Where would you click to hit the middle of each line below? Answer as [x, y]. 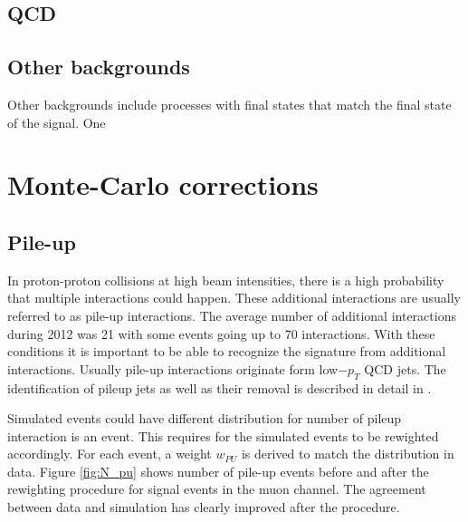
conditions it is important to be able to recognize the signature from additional [227, 351]
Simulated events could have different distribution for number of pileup [205, 418]
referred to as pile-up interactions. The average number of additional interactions [232, 315]
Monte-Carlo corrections [163, 184]
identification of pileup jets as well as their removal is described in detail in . [220, 387]
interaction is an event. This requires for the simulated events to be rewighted [223, 435]
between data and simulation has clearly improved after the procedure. [204, 507]
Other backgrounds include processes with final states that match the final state [229, 104]
